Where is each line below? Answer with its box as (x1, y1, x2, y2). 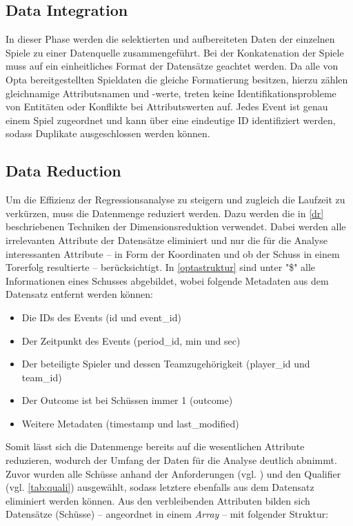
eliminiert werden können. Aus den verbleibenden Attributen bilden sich (6, 493, 310, 507)
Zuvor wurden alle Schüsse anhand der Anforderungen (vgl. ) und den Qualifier (6, 466, 341, 481)
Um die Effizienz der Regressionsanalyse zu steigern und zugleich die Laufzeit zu (6, 192, 345, 207)
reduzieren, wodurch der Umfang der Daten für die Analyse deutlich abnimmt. (6, 453, 337, 467)
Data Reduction (6, 160, 121, 181)
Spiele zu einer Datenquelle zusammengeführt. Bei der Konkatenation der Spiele (6, 45, 344, 59)
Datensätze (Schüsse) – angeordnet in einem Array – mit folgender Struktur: (6, 507, 329, 521)
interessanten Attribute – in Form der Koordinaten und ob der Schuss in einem (6, 246, 340, 261)
